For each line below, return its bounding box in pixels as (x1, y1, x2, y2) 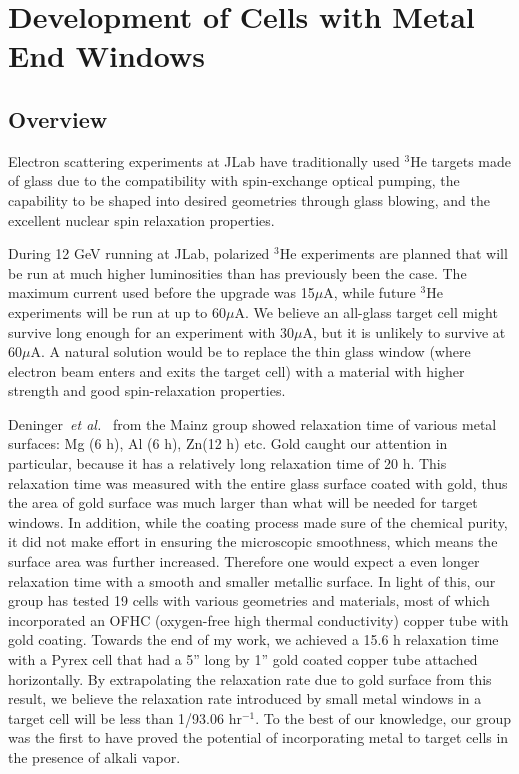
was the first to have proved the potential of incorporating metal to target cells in (8, 727, 509, 748)
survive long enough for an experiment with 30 (8, 321, 295, 342)
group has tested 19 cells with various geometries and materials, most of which (8, 590, 490, 611)
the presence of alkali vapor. (8, 746, 181, 767)
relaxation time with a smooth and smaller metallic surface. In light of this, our (8, 570, 496, 591)
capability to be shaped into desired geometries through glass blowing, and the (8, 189, 490, 210)
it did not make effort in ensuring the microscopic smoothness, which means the (8, 531, 498, 552)
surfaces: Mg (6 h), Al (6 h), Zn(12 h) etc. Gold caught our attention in (8, 433, 448, 454)
